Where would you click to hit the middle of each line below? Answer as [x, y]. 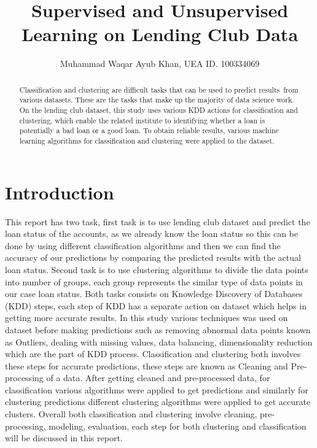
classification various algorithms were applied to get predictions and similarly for [157, 389]
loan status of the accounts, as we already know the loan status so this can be [151, 234]
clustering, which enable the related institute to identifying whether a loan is [142, 120]
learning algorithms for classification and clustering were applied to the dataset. [147, 140]
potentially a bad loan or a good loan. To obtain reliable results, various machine [149, 130]
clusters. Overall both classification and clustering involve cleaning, [131, 414]
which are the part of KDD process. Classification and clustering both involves [153, 354]
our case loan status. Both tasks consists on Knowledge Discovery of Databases [154, 294]
